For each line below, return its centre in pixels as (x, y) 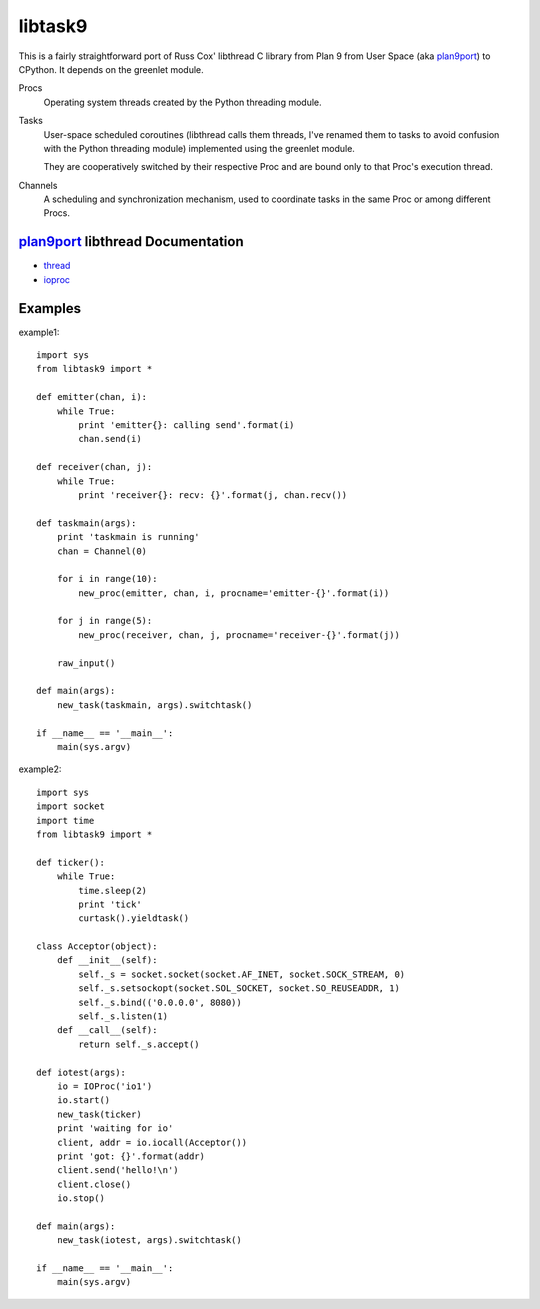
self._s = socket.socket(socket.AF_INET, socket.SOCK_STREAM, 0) (242, 974)
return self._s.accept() (139, 1044)
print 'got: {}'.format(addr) (130, 1156)
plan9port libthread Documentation (131, 241)
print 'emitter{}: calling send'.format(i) (186, 425)
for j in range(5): (104, 621)
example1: (39, 332)
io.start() (83, 1100)
